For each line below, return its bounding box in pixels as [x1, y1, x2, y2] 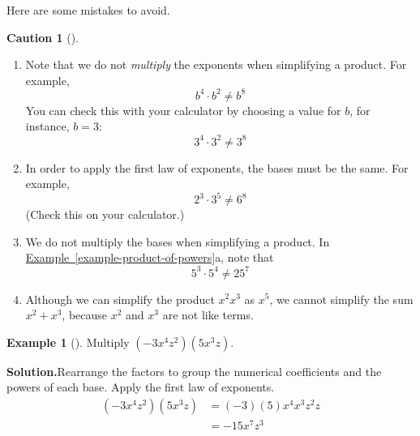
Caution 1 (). [6, 28, 79, 45]
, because [62, 306, 108, 323]
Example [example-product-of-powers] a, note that [25, 249, 274, 266]
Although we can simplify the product [25, 290, 215, 307]
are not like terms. [162, 306, 254, 323]
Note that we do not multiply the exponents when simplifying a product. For [25, 56, 407, 73]
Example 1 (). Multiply [6, 333, 130, 350]
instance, [25, 118, 70, 135]
